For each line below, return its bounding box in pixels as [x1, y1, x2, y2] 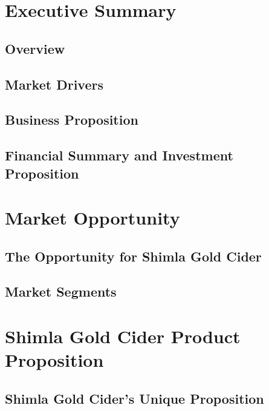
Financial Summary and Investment [5, 146, 233, 165]
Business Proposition [5, 110, 138, 129]
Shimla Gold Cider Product [5, 324, 241, 349]
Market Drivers [5, 74, 104, 93]
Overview [5, 39, 65, 58]
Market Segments [5, 282, 117, 301]
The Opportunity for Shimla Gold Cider [5, 246, 262, 265]
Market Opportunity [5, 205, 180, 230]
